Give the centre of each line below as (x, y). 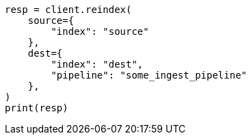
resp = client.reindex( (68, 10)
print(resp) (37, 108)
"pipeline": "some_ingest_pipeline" (149, 75)
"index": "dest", (97, 64)
